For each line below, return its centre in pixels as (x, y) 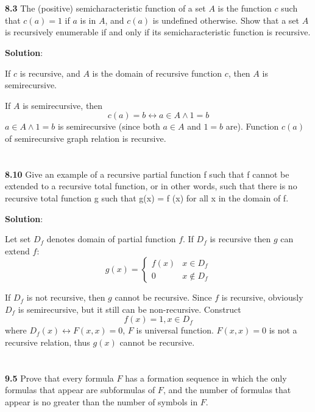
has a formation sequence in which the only (206, 378)
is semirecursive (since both (109, 126)
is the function (245, 8)
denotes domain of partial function (111, 239)
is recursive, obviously (262, 297)
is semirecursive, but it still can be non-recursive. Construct (129, 309)
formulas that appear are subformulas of (80, 390)
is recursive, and (50, 73)
